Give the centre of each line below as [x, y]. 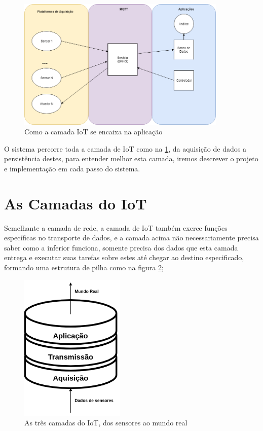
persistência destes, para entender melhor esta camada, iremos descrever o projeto [131, 158]
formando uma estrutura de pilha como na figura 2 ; [84, 267]
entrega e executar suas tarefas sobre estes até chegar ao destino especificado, [124, 257]
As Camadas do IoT [76, 203]
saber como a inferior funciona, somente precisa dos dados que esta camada [121, 247]
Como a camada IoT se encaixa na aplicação [93, 132]
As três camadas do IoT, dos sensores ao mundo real [106, 423]
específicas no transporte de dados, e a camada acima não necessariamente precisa [131, 238]
